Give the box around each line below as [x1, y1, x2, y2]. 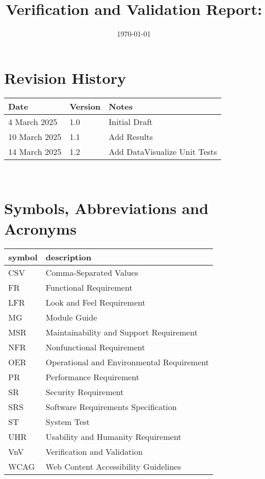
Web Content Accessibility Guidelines [45, 460, 181, 472]
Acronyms [4, 218, 77, 239]
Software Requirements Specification [45, 400, 177, 413]
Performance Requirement [45, 370, 139, 383]
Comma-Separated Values [45, 266, 138, 278]
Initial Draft [109, 115, 153, 128]
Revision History [4, 67, 126, 88]
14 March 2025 [8, 145, 62, 157]
